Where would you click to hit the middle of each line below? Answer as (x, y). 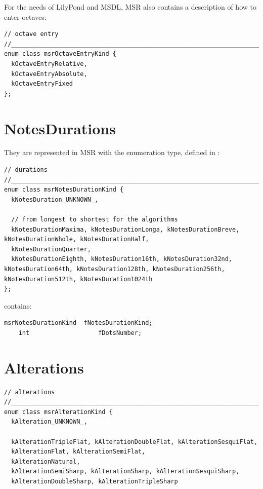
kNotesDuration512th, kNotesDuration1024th (78, 279)
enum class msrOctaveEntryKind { (60, 54)
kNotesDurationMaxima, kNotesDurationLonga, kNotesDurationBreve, (125, 229)
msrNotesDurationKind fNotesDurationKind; (78, 323)
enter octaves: (25, 16)
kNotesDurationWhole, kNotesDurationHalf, (77, 239)
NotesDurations (60, 128)
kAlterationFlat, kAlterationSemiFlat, (78, 452)
